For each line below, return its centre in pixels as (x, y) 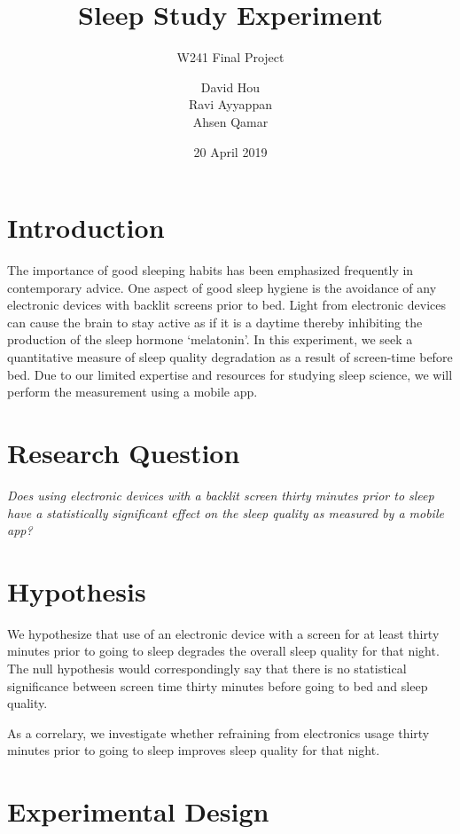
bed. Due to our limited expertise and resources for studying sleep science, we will (230, 374)
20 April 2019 (230, 151)
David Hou (230, 87)
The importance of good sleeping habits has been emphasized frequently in (211, 270)
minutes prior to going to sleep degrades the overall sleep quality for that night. (223, 651)
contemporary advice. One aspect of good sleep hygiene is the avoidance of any (222, 287)
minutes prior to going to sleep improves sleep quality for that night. (194, 750)
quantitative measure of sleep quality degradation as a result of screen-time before (230, 357)
